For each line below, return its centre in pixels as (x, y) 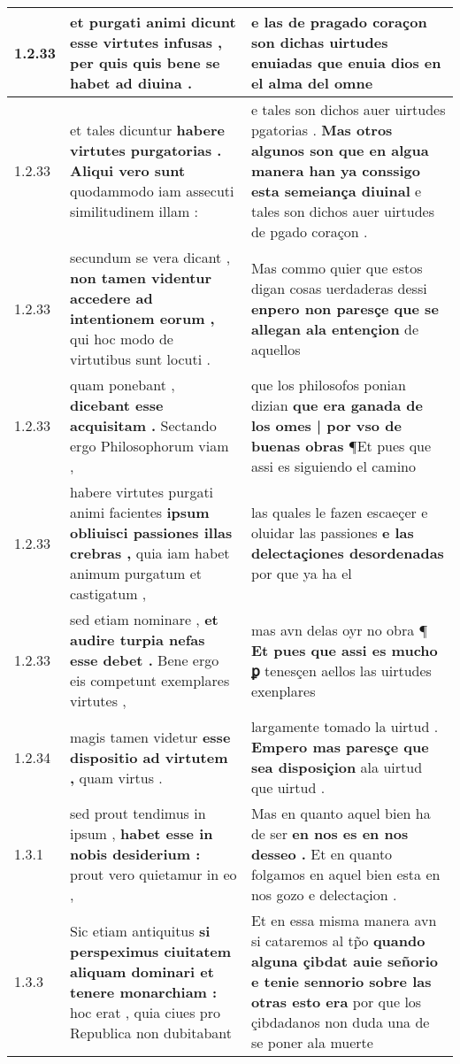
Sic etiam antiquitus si (140, 930)
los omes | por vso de (326, 425)
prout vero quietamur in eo (153, 874)
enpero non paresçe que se (345, 308)
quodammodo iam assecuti (152, 191)
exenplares (283, 690)
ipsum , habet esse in (142, 833)
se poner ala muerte (312, 1042)
